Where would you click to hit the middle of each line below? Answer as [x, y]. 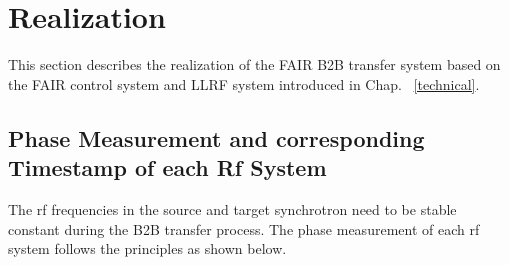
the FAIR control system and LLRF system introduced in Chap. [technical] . [244, 83]
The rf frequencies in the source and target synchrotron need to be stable [232, 208]
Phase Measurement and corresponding [216, 137]
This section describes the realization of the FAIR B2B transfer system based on [254, 64]
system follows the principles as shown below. [147, 248]
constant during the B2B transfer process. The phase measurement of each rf [244, 228]
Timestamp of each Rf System [167, 167]
